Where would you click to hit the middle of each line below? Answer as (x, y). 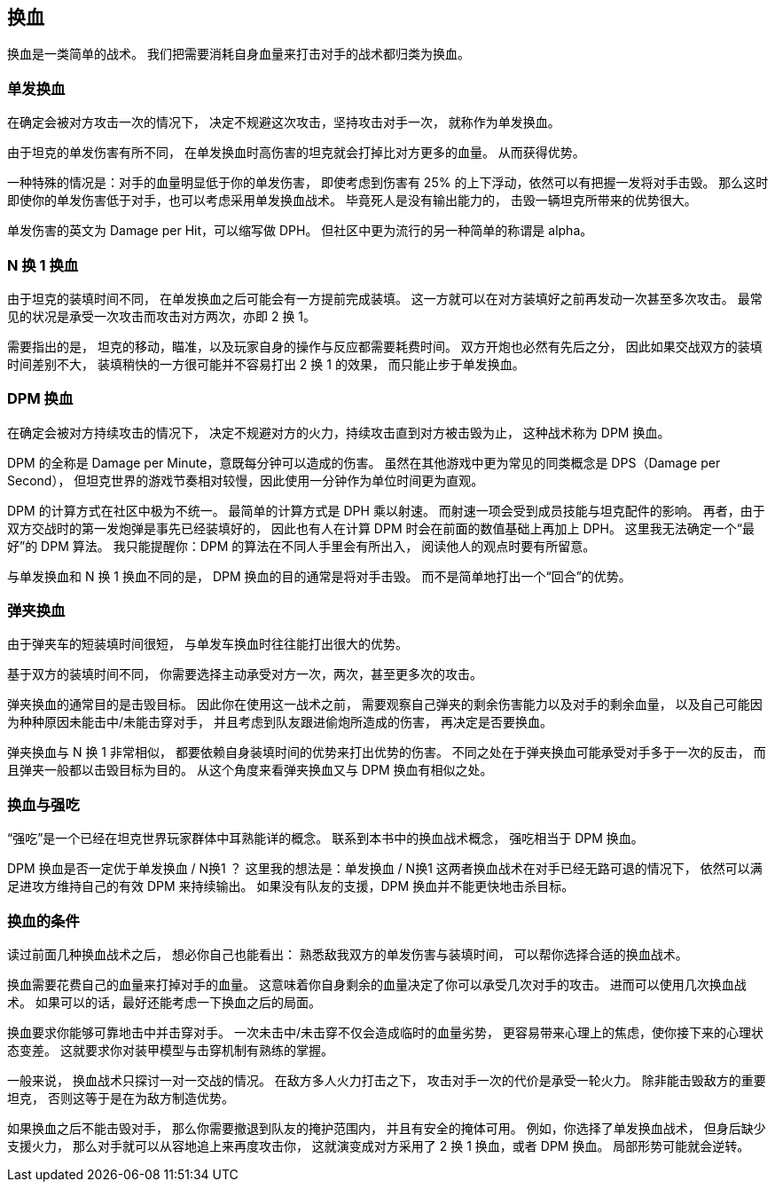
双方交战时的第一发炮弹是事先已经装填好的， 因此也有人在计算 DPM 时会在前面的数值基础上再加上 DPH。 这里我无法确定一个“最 (381, 528)
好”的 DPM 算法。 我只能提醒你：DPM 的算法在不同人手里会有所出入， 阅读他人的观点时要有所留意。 (301, 546)
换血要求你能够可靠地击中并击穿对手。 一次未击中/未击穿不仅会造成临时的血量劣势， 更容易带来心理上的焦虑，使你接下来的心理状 (385, 1032)
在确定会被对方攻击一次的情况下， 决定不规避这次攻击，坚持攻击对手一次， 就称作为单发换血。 (284, 122)
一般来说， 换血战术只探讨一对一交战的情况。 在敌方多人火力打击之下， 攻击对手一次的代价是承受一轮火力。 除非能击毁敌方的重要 (387, 1080)
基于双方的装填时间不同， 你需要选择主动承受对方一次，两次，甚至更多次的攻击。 (245, 674)
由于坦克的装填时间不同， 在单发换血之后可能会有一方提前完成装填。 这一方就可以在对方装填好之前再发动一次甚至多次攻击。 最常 (385, 298)
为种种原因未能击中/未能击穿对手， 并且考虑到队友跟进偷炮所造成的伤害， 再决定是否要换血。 (280, 722)
